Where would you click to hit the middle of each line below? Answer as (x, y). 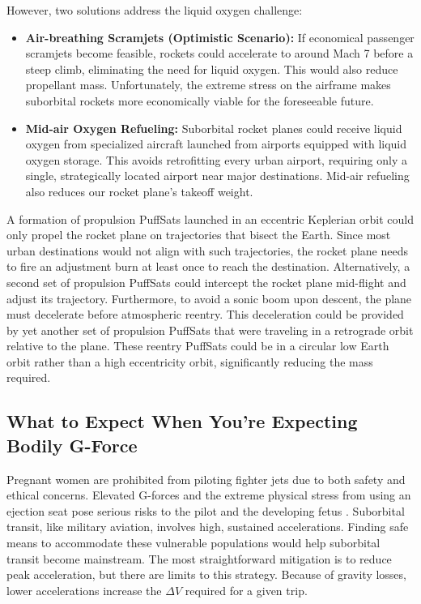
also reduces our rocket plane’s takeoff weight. (139, 191)
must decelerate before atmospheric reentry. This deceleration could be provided (205, 314)
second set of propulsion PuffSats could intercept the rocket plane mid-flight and (206, 282)
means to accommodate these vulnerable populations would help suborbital (193, 543)
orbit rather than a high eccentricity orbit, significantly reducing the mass (190, 361)
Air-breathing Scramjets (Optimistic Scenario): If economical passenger (220, 37)
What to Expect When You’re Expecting (182, 421)
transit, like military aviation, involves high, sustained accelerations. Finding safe (208, 527)
